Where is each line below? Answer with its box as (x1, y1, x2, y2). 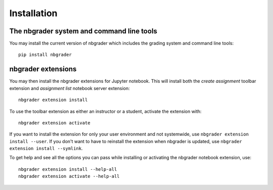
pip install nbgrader (18, 52, 72, 58)
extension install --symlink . (9, 146, 83, 152)
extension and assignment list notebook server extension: (9, 85, 130, 91)
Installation (9, 8, 58, 19)
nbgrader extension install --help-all (18, 166, 117, 172)
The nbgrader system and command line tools (9, 27, 158, 35)
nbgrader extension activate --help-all (18, 173, 120, 179)
